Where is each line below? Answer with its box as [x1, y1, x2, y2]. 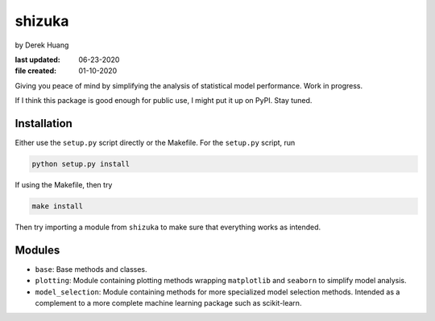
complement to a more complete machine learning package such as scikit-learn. [35, 298, 302, 308]
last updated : [14, 55, 60, 64]
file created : [14, 66, 56, 76]
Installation [14, 117, 72, 130]
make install [31, 201, 84, 211]
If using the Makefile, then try [14, 179, 113, 189]
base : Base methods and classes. [35, 264, 148, 274]
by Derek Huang [14, 40, 69, 50]
